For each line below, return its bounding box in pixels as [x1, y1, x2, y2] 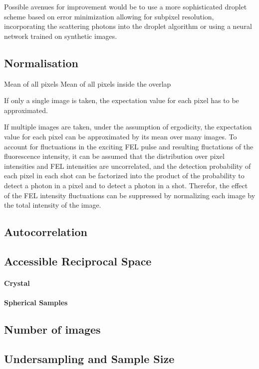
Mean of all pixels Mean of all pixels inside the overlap [4, 78, 171, 89]
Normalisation [4, 55, 79, 70]
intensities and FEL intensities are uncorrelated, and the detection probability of [4, 160, 251, 171]
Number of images [4, 322, 101, 337]
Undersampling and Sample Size [4, 351, 175, 366]
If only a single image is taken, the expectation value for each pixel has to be [4, 95, 239, 106]
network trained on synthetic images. [4, 30, 117, 41]
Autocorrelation [4, 224, 87, 240]
